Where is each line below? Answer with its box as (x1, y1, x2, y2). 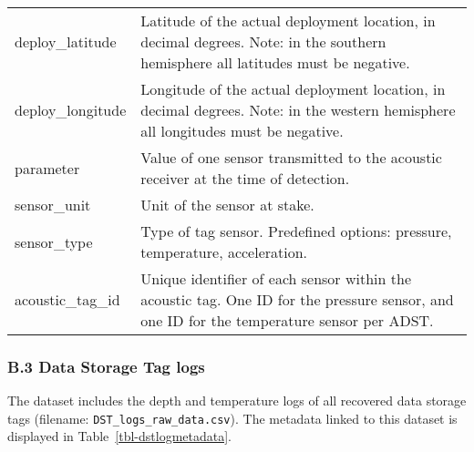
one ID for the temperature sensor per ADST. (140, 310, 434, 331)
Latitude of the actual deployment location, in (140, 10, 436, 31)
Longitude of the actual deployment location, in (140, 78, 446, 99)
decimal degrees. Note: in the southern (140, 31, 386, 52)
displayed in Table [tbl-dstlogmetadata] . (7, 426, 232, 446)
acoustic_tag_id (15, 289, 120, 310)
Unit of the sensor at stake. (140, 194, 314, 215)
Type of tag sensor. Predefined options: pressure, (140, 221, 452, 241)
